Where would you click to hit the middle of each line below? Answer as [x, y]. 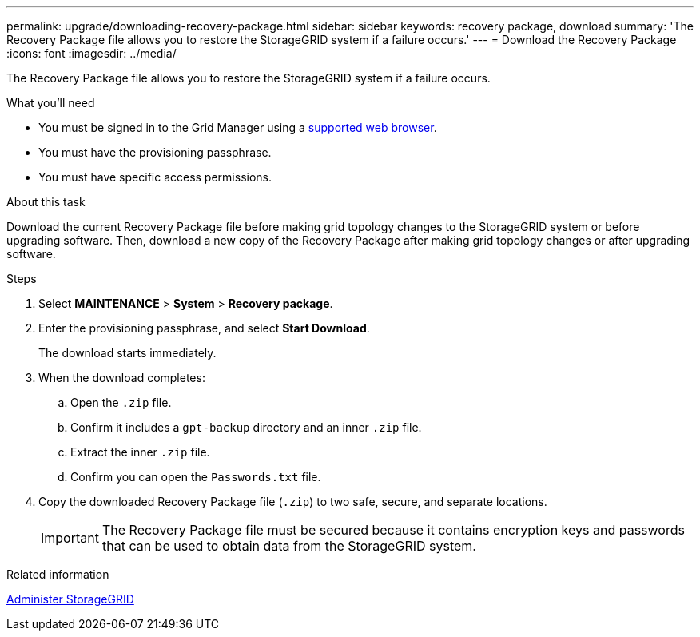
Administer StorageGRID [70, 599]
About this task [46, 202]
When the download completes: [122, 378]
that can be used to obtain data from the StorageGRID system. [289, 546]
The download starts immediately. [127, 353]
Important [70, 538]
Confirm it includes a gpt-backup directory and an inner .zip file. [246, 427]
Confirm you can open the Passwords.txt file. [196, 477]
